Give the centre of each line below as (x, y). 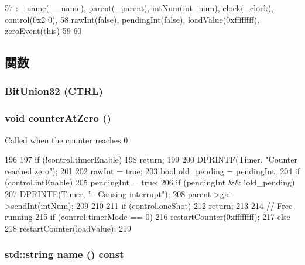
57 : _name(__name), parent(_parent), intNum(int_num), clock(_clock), (139, 8)
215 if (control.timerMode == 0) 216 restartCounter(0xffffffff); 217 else (163, 217)
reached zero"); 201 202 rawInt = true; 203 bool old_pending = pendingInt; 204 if (152, 171)
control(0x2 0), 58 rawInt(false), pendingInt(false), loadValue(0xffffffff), (132, 19)
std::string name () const (64, 254)
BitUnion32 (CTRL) (54, 91)
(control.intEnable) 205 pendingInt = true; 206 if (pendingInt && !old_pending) (150, 182)
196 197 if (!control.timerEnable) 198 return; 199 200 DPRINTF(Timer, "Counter (151, 159)
